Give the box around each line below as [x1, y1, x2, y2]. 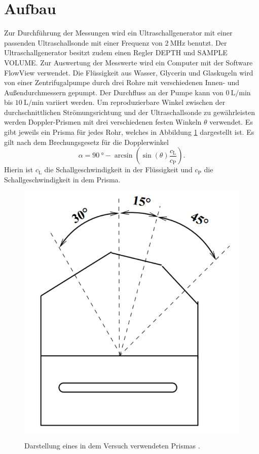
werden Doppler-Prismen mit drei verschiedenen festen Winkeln [4, 117, 202, 127]
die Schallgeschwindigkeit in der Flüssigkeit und [44, 164, 193, 175]
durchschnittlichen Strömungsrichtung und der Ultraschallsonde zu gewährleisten [4, 106, 255, 117]
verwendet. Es [209, 117, 253, 127]
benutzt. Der [187, 37, 227, 48]
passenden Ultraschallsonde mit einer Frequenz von [4, 37, 163, 48]
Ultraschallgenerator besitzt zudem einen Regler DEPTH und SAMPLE [4, 47, 228, 58]
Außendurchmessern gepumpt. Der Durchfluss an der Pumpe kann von [4, 87, 224, 97]
